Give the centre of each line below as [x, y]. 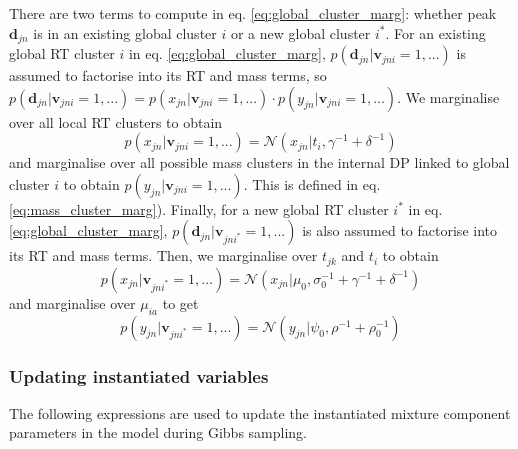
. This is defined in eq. [312, 183]
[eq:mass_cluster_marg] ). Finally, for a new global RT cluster [199, 208]
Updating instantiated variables [139, 375]
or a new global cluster [300, 32]
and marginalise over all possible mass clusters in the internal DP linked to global [259, 162]
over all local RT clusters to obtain [116, 121]
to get [180, 302]
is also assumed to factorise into [399, 230]
